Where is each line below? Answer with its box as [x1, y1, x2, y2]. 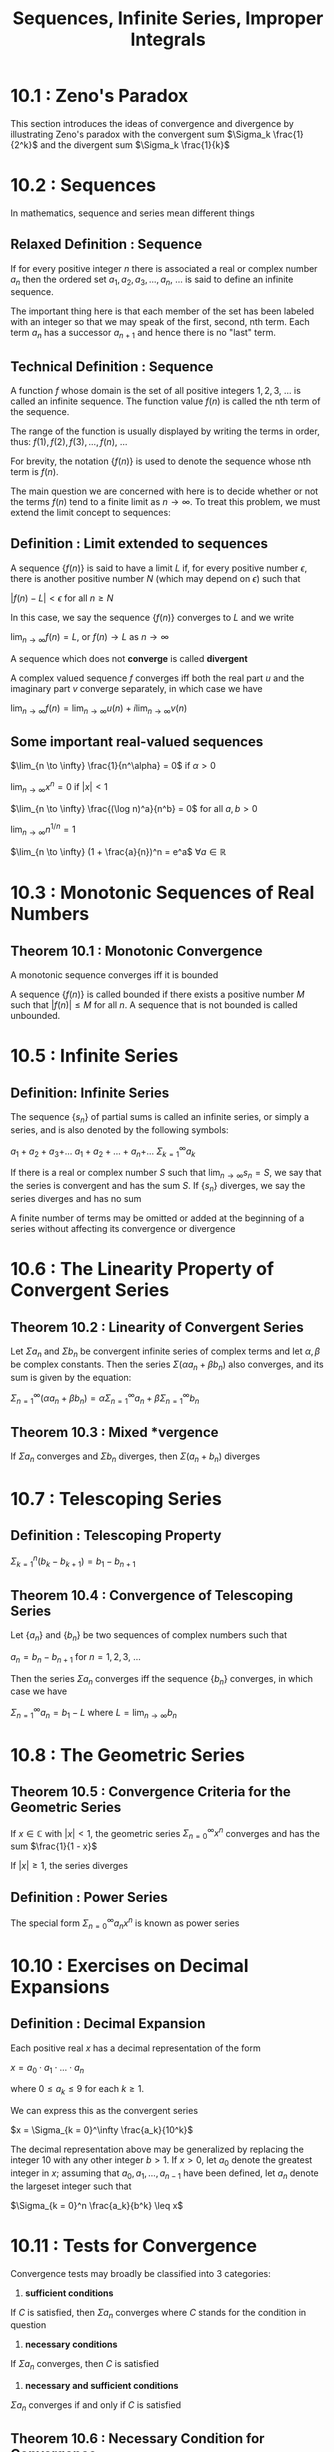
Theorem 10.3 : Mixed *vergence [10, 1423, 219, 1441]
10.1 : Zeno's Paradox [10, 85, 189, 107]
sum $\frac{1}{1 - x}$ [10, 1840, 98, 1852]
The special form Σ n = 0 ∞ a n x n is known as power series [10, 1915, 240, 1931]
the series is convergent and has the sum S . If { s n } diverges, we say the [10, 1180, 306, 1194]
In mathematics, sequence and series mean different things [10, 207, 255, 219]
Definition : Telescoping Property [10, 1527, 222, 1544]
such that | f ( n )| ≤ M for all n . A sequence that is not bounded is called [10, 999, 298, 1011]
